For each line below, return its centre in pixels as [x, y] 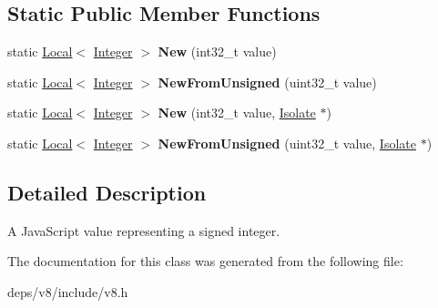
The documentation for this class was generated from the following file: [205, 261]
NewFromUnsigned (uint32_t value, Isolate [287, 143]
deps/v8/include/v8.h [68, 291]
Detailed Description [107, 192]
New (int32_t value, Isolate [237, 113]
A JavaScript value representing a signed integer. [144, 230]
